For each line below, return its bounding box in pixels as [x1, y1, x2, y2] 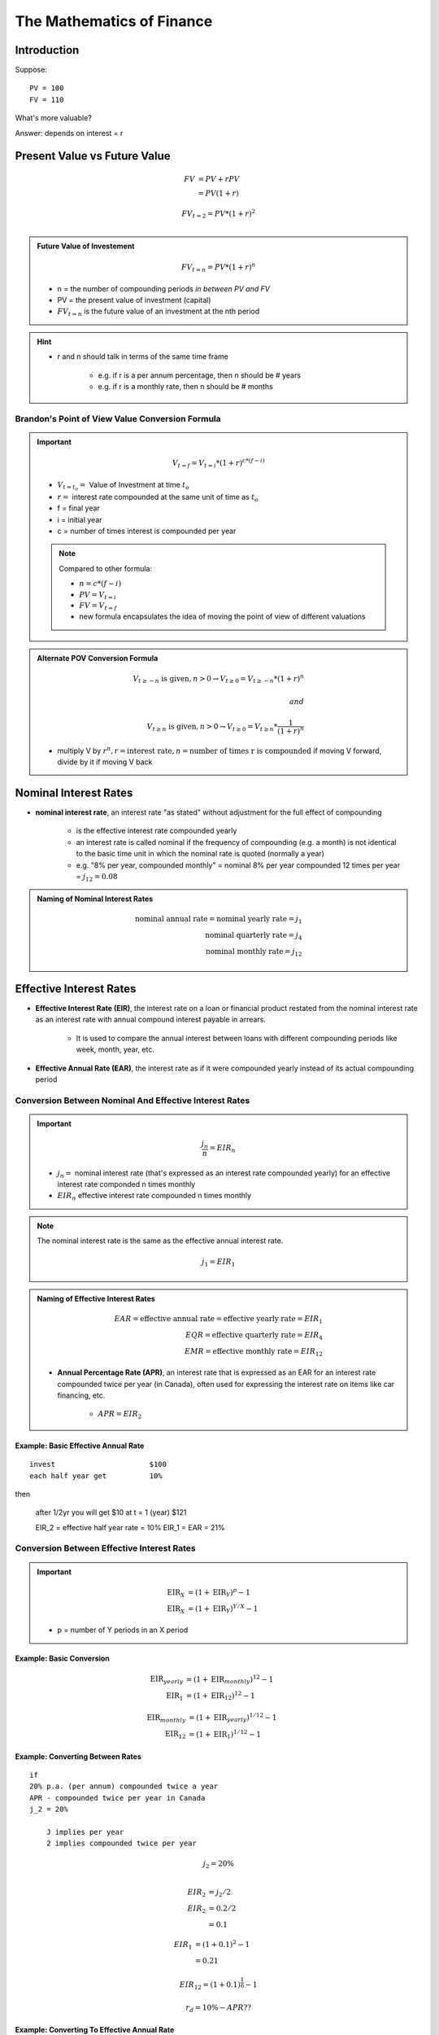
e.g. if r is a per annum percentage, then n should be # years [98, 370, 301, 380]
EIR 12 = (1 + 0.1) [179, 1980, 241, 1991]
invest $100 [29, 1460, 167, 1469]
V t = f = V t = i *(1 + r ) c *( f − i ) [172, 457, 265, 470]
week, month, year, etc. [76, 1044, 154, 1054]
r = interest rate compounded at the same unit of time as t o [57, 492, 259, 504]
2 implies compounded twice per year [46, 1839, 197, 1848]
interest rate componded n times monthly [57, 1179, 196, 1189]
